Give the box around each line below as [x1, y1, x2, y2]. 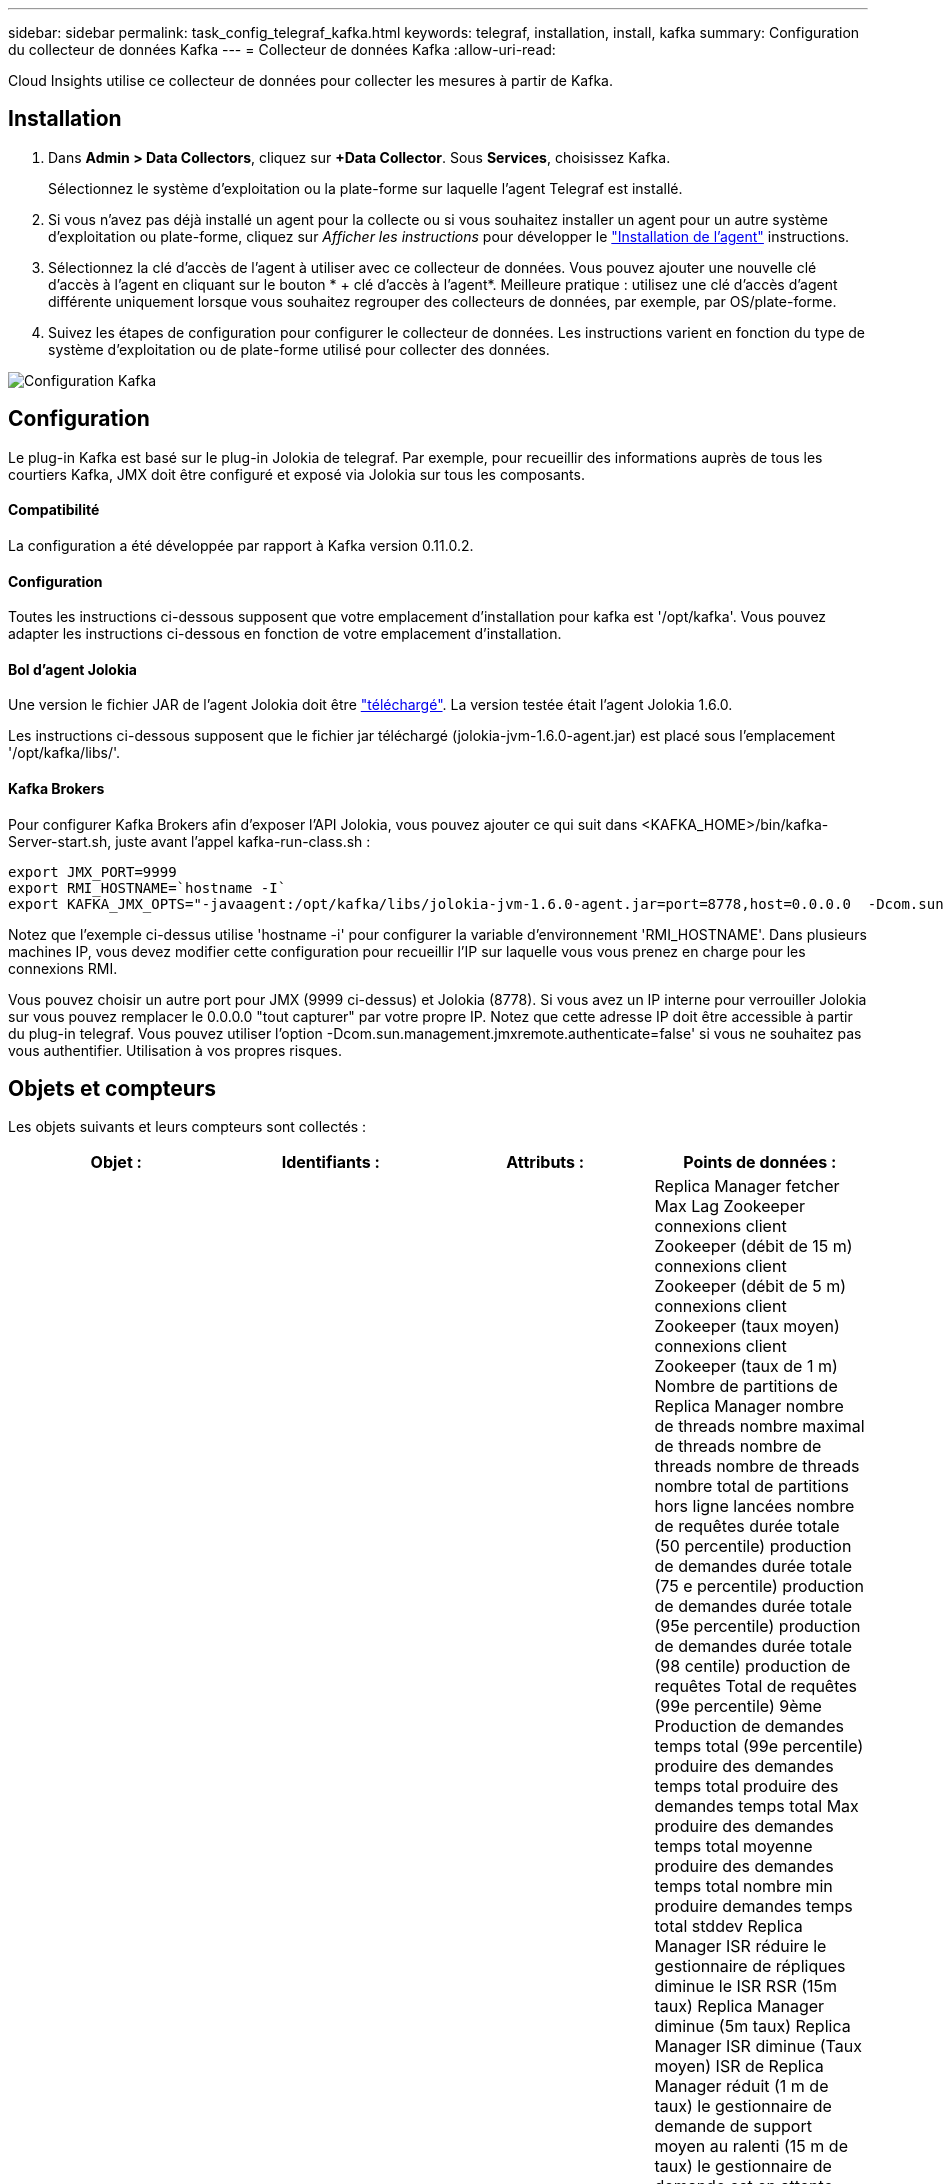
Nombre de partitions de [654, 1376, 838, 1397]
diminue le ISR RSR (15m [654, 1976, 838, 1997]
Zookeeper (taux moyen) [654, 1316, 840, 1337]
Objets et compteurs [8, 1075, 217, 1101]
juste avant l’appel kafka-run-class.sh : [115, 832, 371, 850]
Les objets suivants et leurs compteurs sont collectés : [8, 1118, 367, 1136]
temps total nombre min [654, 1876, 833, 1897]
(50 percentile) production [654, 1536, 852, 1557]
